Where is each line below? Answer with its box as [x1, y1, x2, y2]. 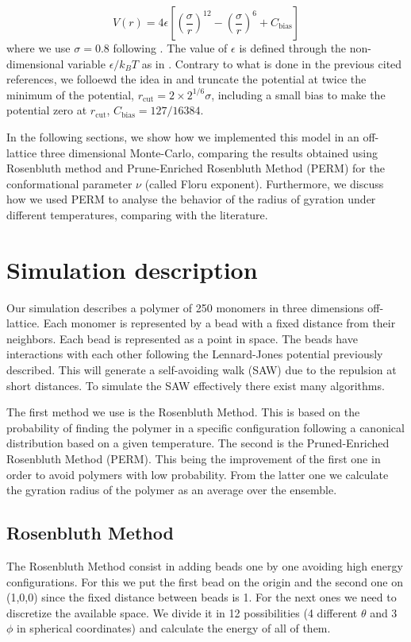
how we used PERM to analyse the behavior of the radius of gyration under [6, 191, 376, 207]
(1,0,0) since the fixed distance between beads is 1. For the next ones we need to [6, 589, 397, 605]
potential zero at [6, 102, 87, 118]
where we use [6, 40, 71, 56]
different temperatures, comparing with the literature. [6, 206, 268, 222]
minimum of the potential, [6, 86, 135, 102]
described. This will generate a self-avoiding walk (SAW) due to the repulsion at [6, 362, 397, 378]
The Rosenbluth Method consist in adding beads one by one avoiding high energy [6, 557, 403, 574]
